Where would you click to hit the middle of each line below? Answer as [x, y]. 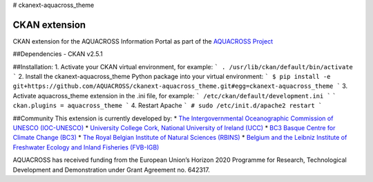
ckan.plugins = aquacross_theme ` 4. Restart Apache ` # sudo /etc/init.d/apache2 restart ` [168, 106]
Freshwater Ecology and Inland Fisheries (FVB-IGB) [86, 147]
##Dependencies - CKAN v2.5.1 [58, 54]
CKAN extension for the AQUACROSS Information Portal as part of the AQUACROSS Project [143, 41]
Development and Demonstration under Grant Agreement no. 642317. [111, 170]
